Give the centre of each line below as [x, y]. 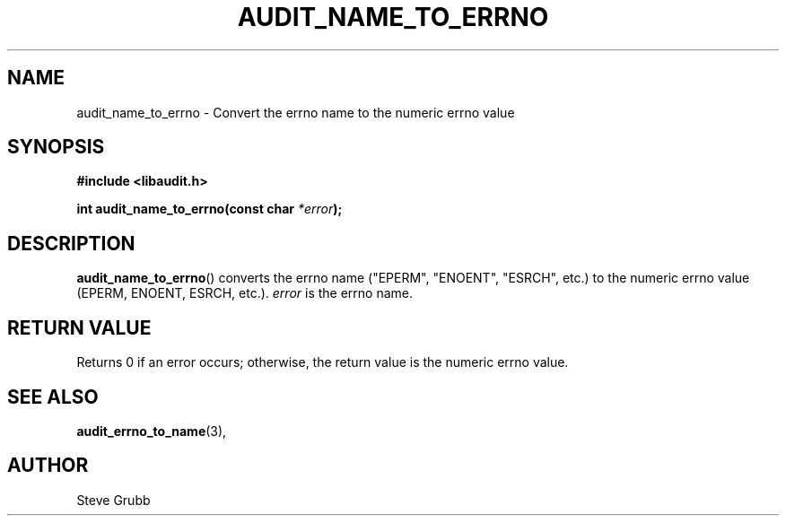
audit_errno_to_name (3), [152, 431]
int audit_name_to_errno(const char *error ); [210, 209]
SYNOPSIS [56, 147]
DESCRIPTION [71, 243]
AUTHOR [48, 466]
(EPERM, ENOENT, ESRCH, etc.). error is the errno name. [245, 293]
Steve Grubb [114, 500]
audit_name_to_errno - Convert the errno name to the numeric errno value [296, 112]
